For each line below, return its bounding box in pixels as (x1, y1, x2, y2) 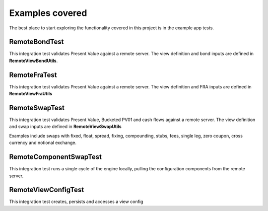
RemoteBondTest (9, 38, 64, 46)
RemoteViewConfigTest (9, 186, 84, 194)
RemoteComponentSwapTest (9, 153, 102, 161)
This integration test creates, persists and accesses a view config (9, 199, 143, 205)
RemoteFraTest (9, 70, 57, 79)
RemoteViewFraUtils (9, 91, 52, 97)
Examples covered (9, 7, 87, 18)
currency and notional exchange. (9, 140, 77, 146)
